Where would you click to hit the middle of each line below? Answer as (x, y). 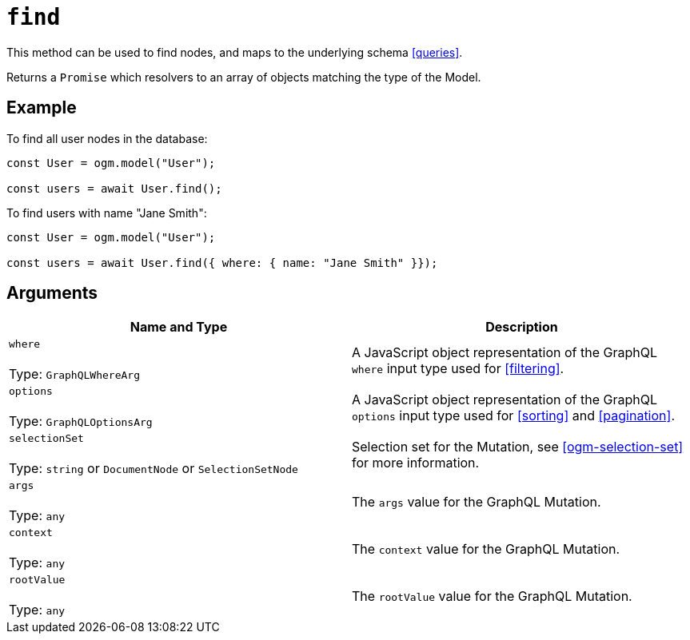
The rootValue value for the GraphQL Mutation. (492, 596)
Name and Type (179, 327)
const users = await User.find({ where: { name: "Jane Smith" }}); (222, 262)
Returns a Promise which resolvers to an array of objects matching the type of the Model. (244, 77)
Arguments (52, 293)
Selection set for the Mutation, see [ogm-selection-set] (518, 446)
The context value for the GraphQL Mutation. (486, 549)
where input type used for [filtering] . (458, 368)
